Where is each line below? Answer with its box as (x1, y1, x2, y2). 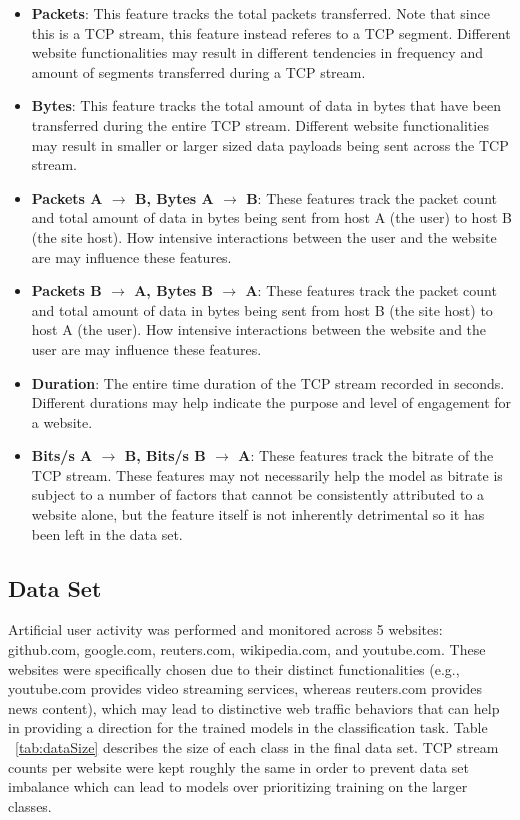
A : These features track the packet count (245, 280, 497, 301)
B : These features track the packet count (246, 187, 497, 208)
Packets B (31, 280, 102, 301)
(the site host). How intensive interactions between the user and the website (31, 226, 497, 247)
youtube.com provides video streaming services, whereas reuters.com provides (8, 678, 483, 699)
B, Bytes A (134, 187, 214, 208)
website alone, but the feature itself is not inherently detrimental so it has (31, 504, 485, 525)
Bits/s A (31, 445, 93, 466)
